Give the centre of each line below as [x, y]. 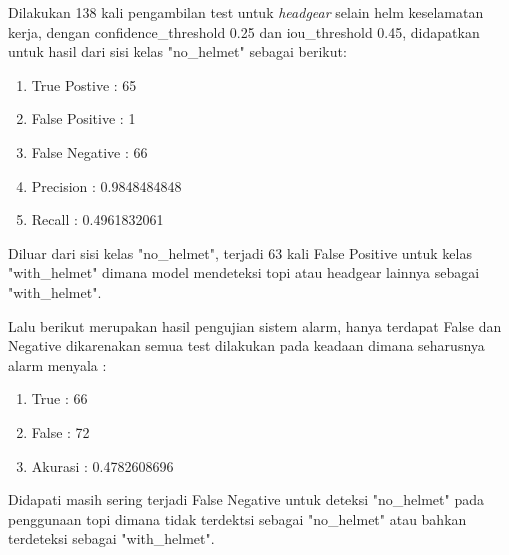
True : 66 [59, 398]
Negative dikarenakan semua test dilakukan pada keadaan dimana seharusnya [246, 345]
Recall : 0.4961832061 [97, 219]
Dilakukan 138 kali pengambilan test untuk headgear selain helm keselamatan [246, 12]
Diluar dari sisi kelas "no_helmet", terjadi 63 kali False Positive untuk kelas [240, 252]
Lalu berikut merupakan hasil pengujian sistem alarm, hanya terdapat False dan [255, 325]
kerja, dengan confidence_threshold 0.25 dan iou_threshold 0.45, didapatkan [244, 31]
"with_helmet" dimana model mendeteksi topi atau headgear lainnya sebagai [244, 272]
